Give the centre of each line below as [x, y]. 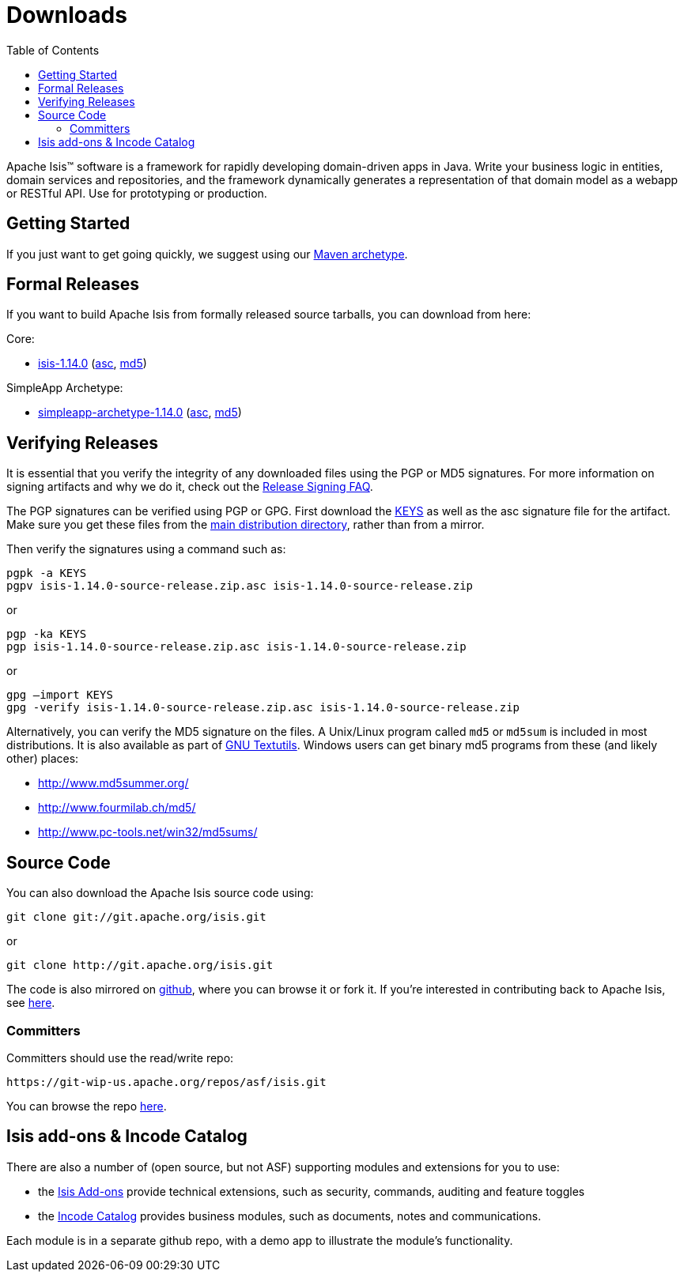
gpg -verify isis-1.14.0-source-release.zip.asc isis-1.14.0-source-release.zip [263, 708]
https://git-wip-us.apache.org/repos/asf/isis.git [166, 1082]
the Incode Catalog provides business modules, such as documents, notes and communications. [290, 1216]
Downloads [67, 15]
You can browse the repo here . [87, 1106]
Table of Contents [53, 50]
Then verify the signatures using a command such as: [146, 549]
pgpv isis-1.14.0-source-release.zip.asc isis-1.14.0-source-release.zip [240, 586]
